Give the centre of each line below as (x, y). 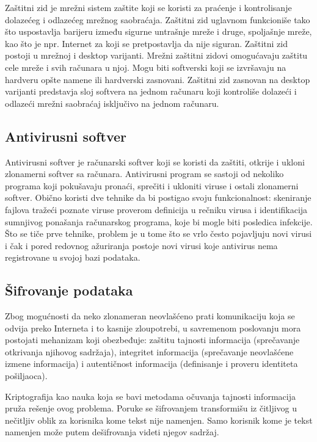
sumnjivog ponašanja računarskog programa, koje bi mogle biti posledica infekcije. (159, 221)
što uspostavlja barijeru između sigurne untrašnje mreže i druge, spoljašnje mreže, (158, 31)
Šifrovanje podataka (69, 290)
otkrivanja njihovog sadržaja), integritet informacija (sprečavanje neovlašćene (149, 351)
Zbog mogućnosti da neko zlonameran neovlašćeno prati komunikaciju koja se (150, 316)
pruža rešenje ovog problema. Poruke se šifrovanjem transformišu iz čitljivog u (151, 408)
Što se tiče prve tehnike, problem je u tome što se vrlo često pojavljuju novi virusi (158, 234)
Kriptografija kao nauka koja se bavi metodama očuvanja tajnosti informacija (150, 396)
